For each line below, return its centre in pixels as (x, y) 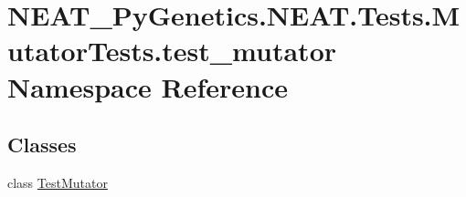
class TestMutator (58, 182)
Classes (42, 145)
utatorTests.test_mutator (172, 51)
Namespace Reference (148, 86)
